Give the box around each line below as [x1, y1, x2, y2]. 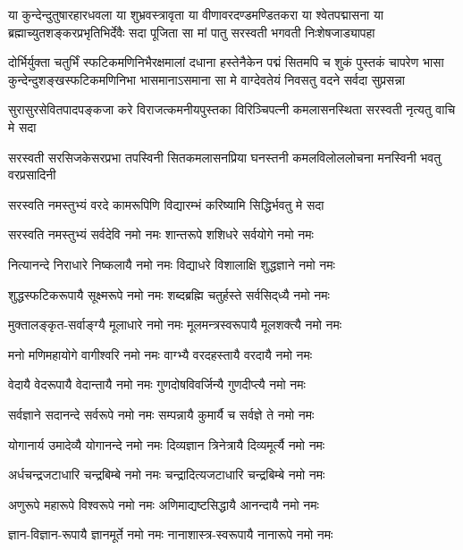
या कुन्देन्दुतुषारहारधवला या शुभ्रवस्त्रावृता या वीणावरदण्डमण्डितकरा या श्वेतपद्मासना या [8, 5, 383, 23]
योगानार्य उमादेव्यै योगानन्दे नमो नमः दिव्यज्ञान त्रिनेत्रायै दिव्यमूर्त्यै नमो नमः [8, 435, 325, 454]
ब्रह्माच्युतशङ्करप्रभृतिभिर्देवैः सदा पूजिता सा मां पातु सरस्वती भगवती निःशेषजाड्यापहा [8, 22, 375, 41]
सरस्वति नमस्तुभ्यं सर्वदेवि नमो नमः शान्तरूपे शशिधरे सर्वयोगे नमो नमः [8, 225, 314, 244]
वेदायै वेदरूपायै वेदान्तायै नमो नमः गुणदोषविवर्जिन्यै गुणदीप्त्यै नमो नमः [8, 375, 306, 394]
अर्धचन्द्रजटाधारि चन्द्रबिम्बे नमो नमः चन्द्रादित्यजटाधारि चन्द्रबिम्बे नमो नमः [8, 465, 325, 484]
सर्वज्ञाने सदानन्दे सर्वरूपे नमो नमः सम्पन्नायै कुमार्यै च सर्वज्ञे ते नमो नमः [8, 404, 315, 423]
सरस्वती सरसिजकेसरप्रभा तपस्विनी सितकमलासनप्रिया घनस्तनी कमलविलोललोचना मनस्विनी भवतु [8, 147, 442, 166]
